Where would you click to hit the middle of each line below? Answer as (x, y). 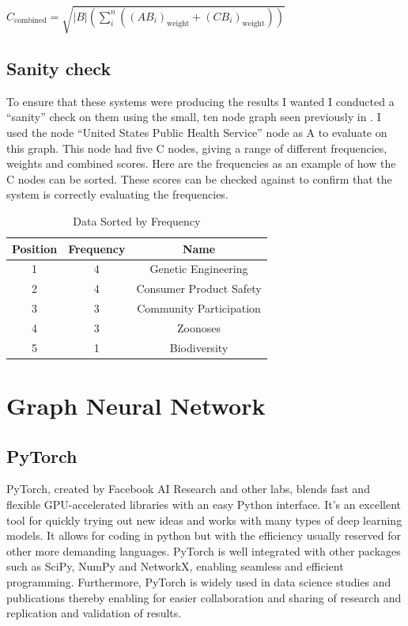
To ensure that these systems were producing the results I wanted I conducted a (200, 101)
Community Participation (199, 308)
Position (35, 248)
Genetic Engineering (199, 269)
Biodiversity (199, 347)
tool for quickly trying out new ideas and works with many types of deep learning (204, 520)
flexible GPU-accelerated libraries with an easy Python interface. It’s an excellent (204, 504)
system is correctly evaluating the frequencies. (117, 194)
